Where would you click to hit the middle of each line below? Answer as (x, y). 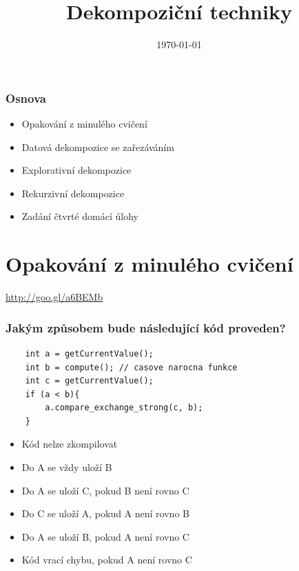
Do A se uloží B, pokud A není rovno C (105, 536)
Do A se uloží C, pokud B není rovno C (105, 490)
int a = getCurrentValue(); (89, 353)
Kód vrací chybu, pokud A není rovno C (107, 560)
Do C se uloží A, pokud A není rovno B (105, 513)
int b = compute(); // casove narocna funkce (131, 367)
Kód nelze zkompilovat (70, 444)
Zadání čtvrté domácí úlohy (80, 216)
